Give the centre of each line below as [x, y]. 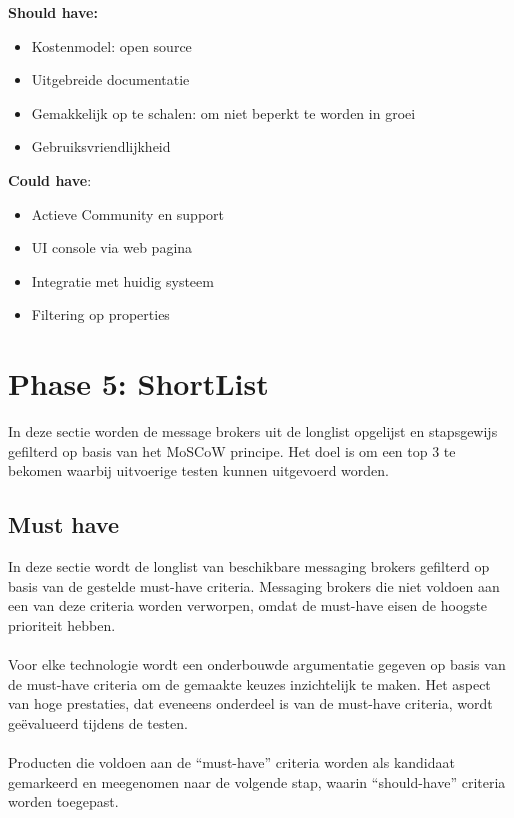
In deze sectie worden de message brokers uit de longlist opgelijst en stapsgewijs [253, 431]
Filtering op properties [100, 314]
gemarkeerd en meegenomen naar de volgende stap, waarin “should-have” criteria [257, 781]
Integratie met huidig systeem [122, 280]
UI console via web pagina [112, 247]
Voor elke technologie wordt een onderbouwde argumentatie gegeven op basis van [257, 664]
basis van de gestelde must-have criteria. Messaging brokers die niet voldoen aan [254, 585]
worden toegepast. [63, 801]
